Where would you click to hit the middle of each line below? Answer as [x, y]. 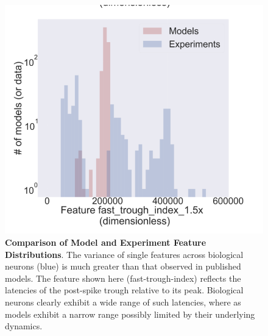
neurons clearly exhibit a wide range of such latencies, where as [123, 302]
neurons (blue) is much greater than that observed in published [123, 266]
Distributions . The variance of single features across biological [124, 254]
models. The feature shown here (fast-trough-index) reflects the [123, 278]
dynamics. [24, 326]
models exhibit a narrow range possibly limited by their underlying [130, 314]
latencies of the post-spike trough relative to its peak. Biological [124, 290]
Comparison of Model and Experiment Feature [106, 242]
